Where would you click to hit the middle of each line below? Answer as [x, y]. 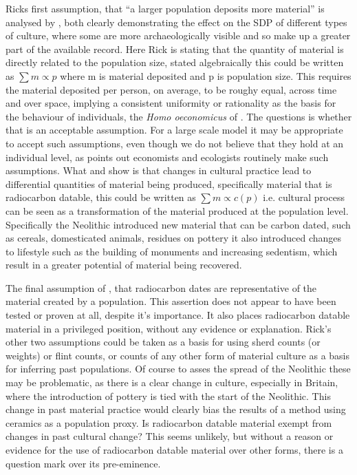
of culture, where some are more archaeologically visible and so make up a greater [178, 35]
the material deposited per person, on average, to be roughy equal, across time [171, 89]
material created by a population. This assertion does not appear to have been [171, 301]
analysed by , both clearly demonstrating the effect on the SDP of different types [176, 22]
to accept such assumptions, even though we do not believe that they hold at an [175, 143]
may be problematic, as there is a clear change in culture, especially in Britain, [172, 382]
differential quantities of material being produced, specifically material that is [169, 183]
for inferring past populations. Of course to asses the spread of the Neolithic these [178, 369]
